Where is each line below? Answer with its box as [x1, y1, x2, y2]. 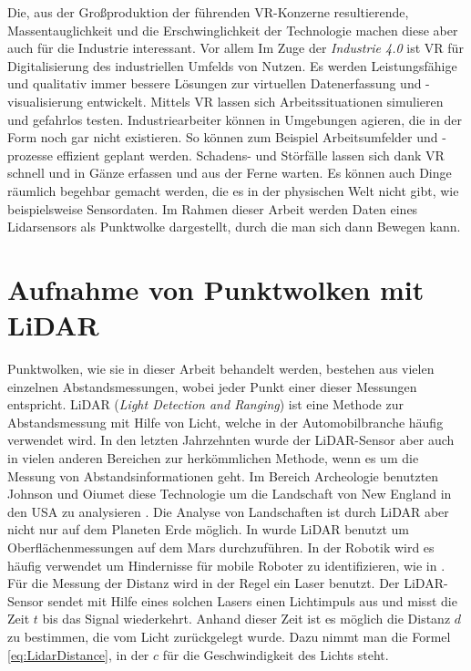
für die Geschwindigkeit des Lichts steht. [162, 645, 389, 664]
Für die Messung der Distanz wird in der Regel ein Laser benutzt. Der [7, 573, 400, 593]
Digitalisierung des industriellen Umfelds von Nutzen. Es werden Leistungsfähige [7, 56, 457, 75]
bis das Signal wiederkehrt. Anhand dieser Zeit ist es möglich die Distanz [42, 609, 451, 628]
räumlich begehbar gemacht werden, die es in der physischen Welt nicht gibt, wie [7, 181, 459, 200]
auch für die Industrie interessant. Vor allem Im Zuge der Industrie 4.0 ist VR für [7, 38, 464, 57]
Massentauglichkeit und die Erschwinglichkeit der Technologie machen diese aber [7, 20, 458, 39]
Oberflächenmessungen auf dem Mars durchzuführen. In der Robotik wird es [7, 537, 435, 556]
